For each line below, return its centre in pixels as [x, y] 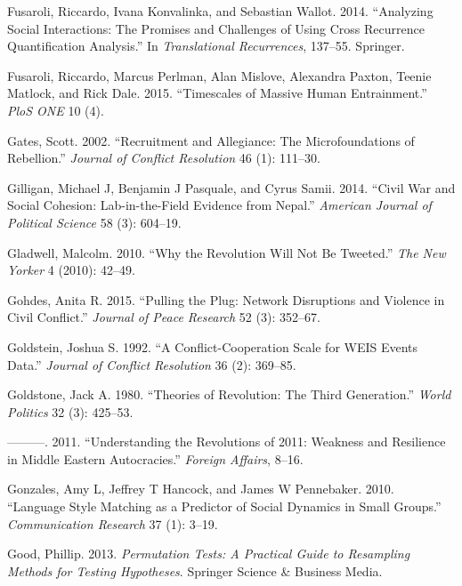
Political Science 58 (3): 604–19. [94, 222]
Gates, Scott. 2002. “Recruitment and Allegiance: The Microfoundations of [211, 140]
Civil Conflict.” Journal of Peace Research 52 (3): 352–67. [164, 317]
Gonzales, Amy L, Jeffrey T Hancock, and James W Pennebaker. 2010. [201, 489]
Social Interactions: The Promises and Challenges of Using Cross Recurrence [216, 28]
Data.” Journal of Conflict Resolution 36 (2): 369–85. [152, 364]
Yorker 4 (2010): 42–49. [71, 270]
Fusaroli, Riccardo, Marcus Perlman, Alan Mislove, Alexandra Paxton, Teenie [219, 75]
